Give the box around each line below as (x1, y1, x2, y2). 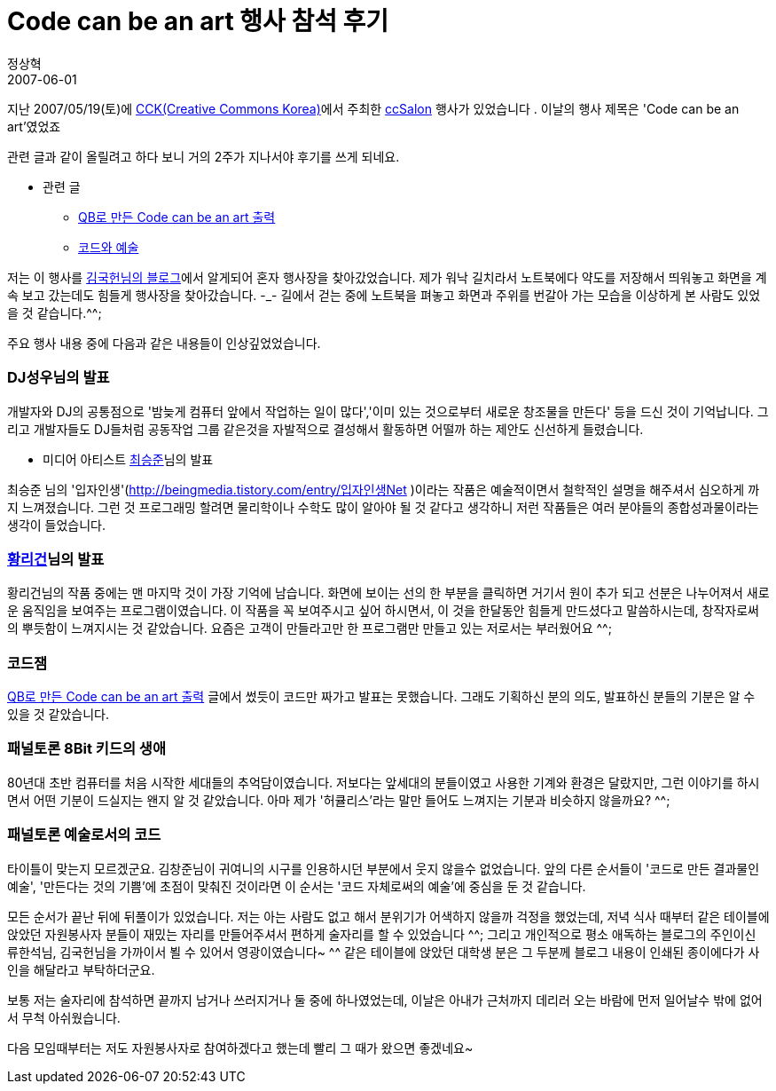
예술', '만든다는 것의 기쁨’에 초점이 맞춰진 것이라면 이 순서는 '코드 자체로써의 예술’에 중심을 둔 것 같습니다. (7, 878, 586, 894)
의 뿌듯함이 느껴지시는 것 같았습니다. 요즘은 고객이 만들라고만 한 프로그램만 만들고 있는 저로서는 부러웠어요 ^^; (7, 621, 612, 636)
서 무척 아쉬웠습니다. (7, 1009, 121, 1025)
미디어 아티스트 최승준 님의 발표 (43, 451, 214, 467)
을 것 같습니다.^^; (7, 304, 102, 320)
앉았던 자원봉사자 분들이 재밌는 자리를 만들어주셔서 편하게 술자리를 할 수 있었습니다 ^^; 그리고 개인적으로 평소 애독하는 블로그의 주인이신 (7, 926, 756, 942)
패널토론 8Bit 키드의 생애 (7, 739, 166, 758)
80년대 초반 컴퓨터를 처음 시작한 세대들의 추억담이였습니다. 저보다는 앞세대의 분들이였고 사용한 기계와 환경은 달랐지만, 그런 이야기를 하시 (7, 774, 760, 790)
